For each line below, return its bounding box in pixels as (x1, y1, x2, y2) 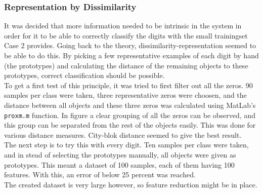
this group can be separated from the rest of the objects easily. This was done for (4, 120, 256, 130)
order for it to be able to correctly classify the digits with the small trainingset (4, 30, 248, 41)
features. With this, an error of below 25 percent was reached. (4, 169, 196, 180)
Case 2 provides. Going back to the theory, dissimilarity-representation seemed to (4, 40, 256, 51)
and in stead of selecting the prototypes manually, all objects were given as (4, 149, 236, 160)
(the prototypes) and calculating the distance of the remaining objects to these (4, 60, 248, 70)
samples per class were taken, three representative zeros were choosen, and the (4, 90, 247, 100)
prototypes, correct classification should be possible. (4, 70, 165, 81)
